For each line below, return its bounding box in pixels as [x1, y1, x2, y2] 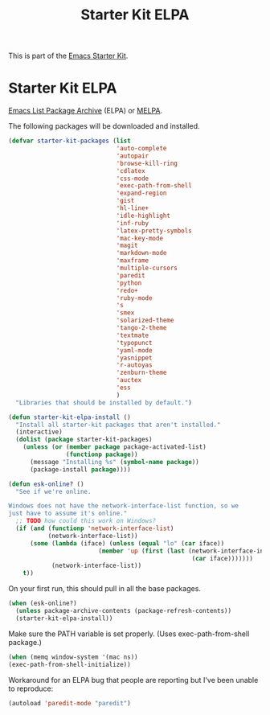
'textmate [116, 331, 149, 339]
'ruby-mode [116, 294, 153, 302]
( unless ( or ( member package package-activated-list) [22, 443, 207, 451]
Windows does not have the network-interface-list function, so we [8, 502, 239, 510]
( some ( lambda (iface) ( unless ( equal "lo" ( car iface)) [29, 539, 225, 548]
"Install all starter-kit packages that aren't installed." [15, 421, 221, 429]
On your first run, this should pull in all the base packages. [8, 584, 201, 594]
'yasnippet [116, 354, 153, 362]
